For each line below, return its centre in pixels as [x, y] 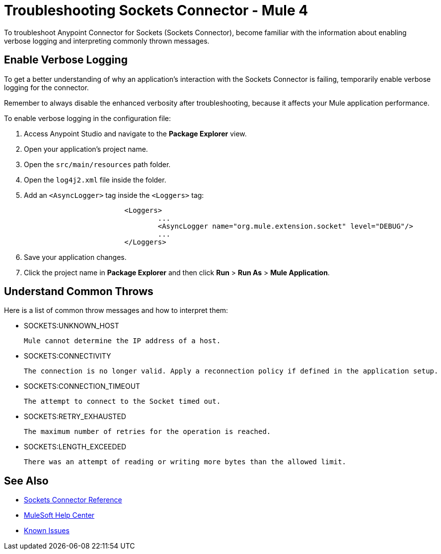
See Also [26, 481]
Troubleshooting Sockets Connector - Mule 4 [156, 10]
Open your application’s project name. [86, 149]
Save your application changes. [75, 257]
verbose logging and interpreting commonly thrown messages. [107, 41]
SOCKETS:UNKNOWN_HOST [72, 326]
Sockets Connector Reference [73, 500]
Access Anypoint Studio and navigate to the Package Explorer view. [135, 133]
